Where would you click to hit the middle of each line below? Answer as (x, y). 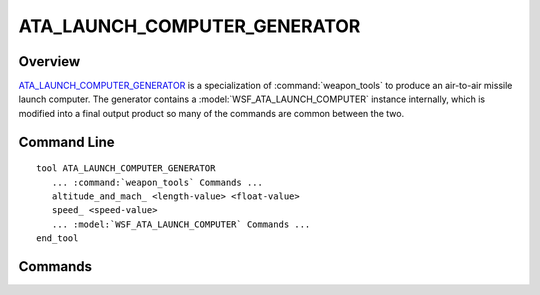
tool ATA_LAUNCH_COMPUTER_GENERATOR (126, 168)
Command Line (66, 141)
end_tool (57, 238)
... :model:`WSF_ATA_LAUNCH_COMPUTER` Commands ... (181, 224)
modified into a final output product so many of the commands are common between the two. (211, 113)
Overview (49, 61)
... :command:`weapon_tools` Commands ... (157, 182)
